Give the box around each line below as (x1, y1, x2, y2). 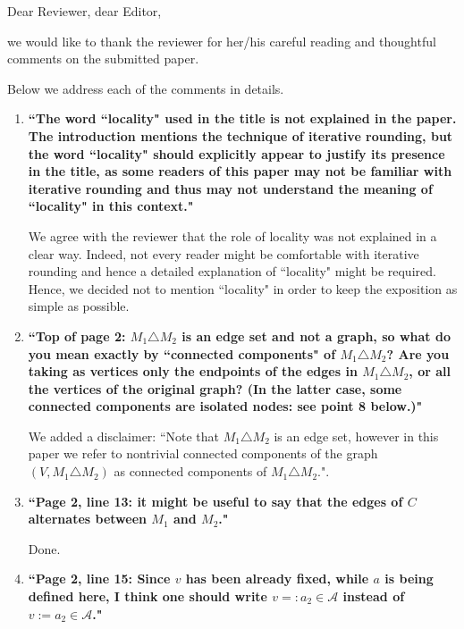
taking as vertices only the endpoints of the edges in (28, 362, 358, 381)
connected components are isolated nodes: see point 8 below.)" (28, 397, 423, 415)
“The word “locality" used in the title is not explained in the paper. (28, 109, 457, 128)
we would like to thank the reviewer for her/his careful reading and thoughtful (7, 31, 436, 50)
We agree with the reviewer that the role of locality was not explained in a (28, 226, 437, 245)
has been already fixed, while (185, 569, 369, 588)
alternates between (28, 509, 147, 528)
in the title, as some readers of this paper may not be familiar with (28, 162, 452, 180)
